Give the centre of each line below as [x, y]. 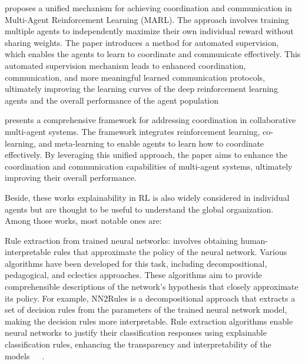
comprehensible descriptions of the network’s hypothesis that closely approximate [152, 287]
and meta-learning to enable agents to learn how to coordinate [151, 143]
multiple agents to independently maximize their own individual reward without [149, 31]
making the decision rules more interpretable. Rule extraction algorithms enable [149, 321]
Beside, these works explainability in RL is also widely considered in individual [147, 197]
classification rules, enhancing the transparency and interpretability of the [138, 344]
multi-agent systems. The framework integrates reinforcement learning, [132, 131]
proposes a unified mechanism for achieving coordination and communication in [148, 8]
